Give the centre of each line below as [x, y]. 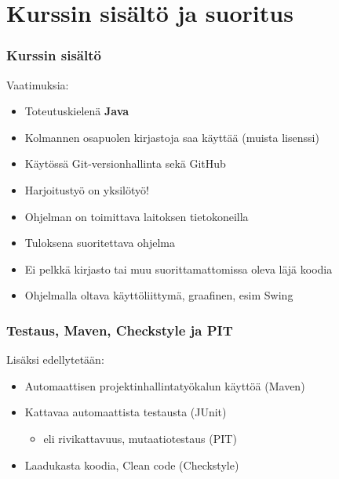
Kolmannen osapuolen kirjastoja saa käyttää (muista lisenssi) [172, 137]
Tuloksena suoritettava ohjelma [100, 243]
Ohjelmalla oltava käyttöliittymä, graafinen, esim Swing [159, 295]
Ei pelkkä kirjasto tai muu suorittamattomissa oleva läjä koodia [179, 269]
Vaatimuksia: [38, 84]
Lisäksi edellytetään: [55, 359]
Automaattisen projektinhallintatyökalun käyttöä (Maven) [165, 385]
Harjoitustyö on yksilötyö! [87, 189]
